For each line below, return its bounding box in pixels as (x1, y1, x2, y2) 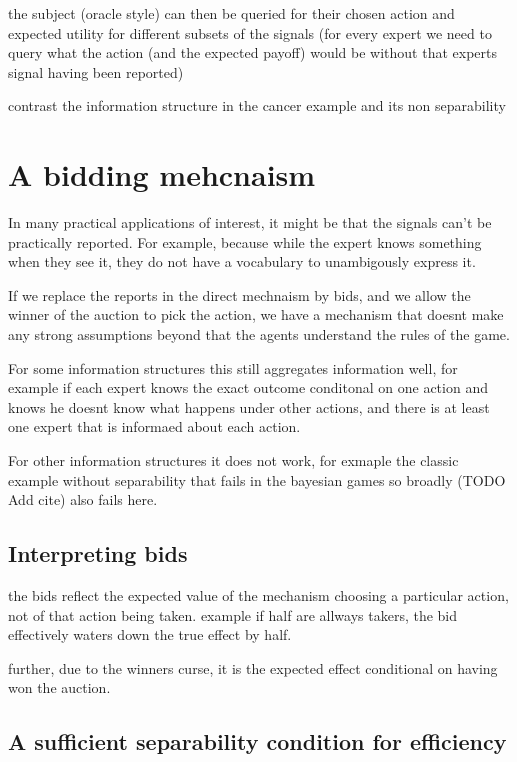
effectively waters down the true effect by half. (8, 624, 292, 645)
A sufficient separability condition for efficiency (8, 726, 507, 757)
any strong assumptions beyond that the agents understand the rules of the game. (8, 324, 510, 345)
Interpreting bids (8, 538, 188, 569)
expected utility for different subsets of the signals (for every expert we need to (8, 22, 492, 43)
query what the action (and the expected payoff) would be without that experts (8, 42, 498, 63)
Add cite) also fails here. (8, 489, 158, 510)
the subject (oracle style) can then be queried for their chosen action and (8, 3, 455, 23)
